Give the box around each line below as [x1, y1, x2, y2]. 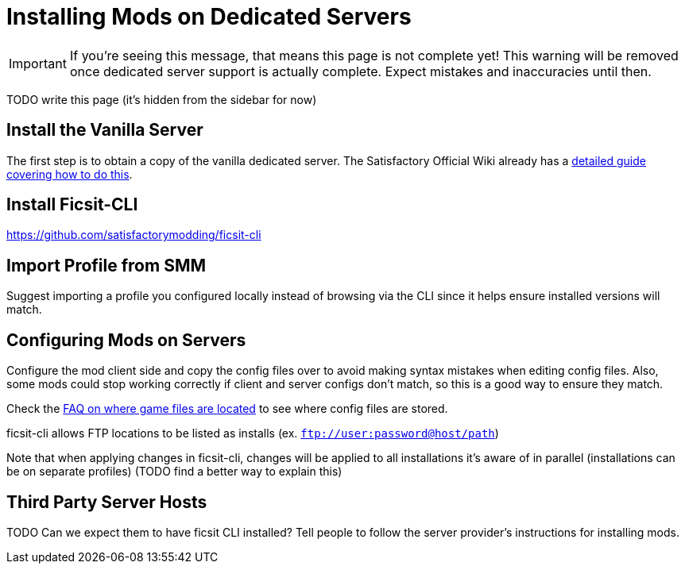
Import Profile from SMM [6, 255, 207, 275]
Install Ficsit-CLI [6, 194, 138, 215]
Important [9, 55, 67, 71]
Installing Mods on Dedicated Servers [6, 3, 412, 30]
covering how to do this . [6, 167, 133, 181]
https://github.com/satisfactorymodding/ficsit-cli [6, 228, 261, 242]
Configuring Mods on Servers [6, 329, 246, 350]
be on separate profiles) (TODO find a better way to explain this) [6, 464, 342, 479]
